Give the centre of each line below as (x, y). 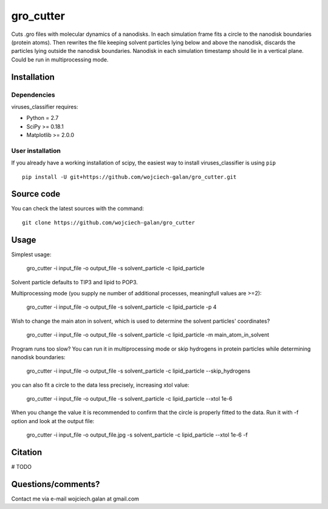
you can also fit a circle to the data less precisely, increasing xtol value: (100, 385)
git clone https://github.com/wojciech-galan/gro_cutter (109, 223)
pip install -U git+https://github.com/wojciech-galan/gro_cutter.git (129, 177)
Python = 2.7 (43, 118)
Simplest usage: (31, 254)
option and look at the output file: (53, 421)
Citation (27, 453)
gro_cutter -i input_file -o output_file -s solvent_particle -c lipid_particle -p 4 (121, 307)
